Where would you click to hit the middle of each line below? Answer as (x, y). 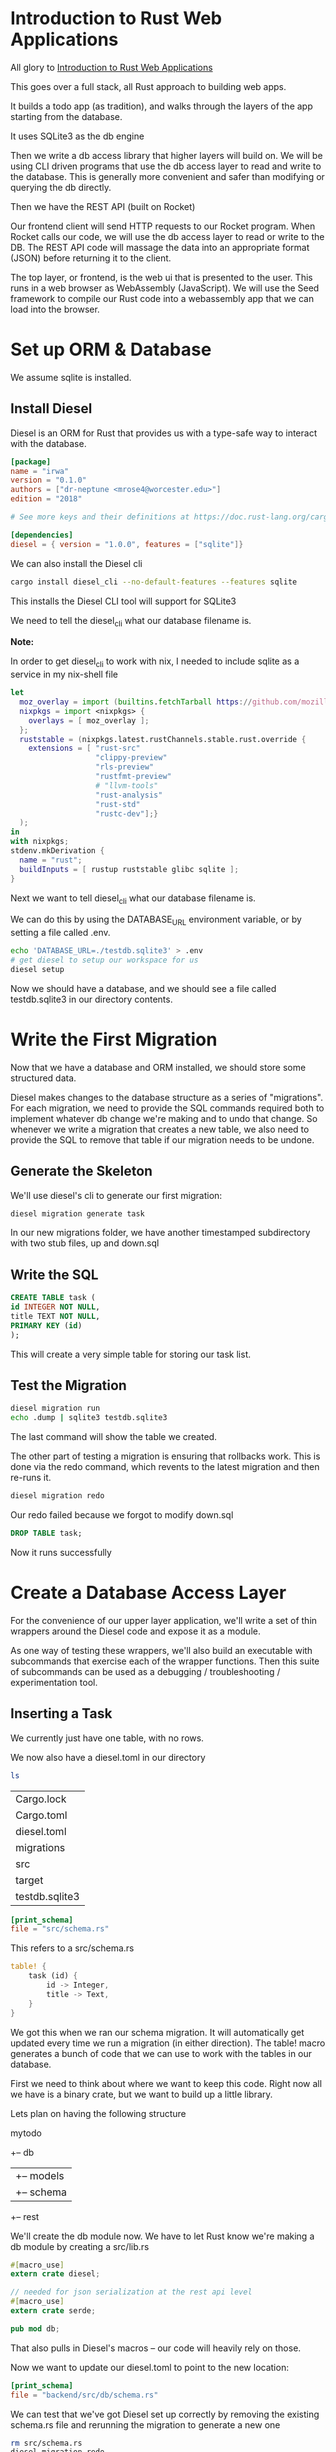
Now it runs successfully (61, 1552)
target (29, 1880)
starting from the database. (66, 116)
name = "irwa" (40, 471)
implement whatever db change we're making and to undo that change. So (164, 1118)
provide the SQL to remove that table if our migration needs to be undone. (162, 1139)
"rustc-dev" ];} (127, 813)
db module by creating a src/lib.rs (80, 2246)
